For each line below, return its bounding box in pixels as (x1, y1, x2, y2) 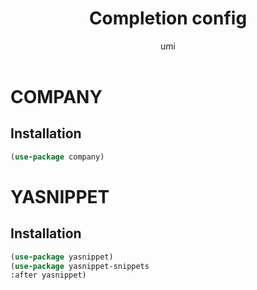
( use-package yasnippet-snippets (10, 261, 150, 271)
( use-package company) (10, 152, 105, 162)
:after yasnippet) (10, 270, 87, 281)
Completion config (88, 7, 248, 30)
